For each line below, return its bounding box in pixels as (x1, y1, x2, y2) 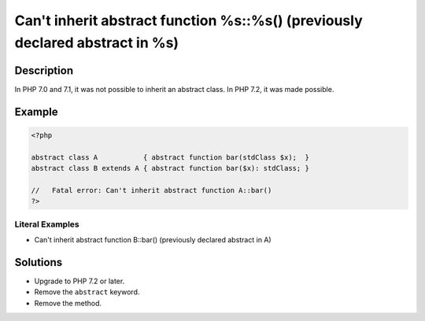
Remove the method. (34, 298, 102, 308)
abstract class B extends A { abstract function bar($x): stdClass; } (31, 164, 310, 173)
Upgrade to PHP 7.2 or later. (34, 276, 125, 286)
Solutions (14, 256, 63, 269)
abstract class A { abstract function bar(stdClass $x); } (31, 153, 310, 161)
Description (14, 64, 74, 77)
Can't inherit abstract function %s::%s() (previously (14, 12, 364, 29)
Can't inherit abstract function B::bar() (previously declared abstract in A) (34, 234, 272, 244)
